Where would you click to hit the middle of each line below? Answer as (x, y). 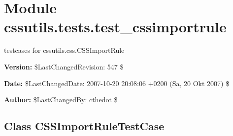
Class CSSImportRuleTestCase (84, 126)
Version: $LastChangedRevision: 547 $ (64, 66)
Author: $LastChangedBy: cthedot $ (61, 100)
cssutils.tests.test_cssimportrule (115, 27)
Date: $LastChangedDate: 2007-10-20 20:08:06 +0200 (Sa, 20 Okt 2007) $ (117, 83)
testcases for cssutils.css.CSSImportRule (64, 50)
